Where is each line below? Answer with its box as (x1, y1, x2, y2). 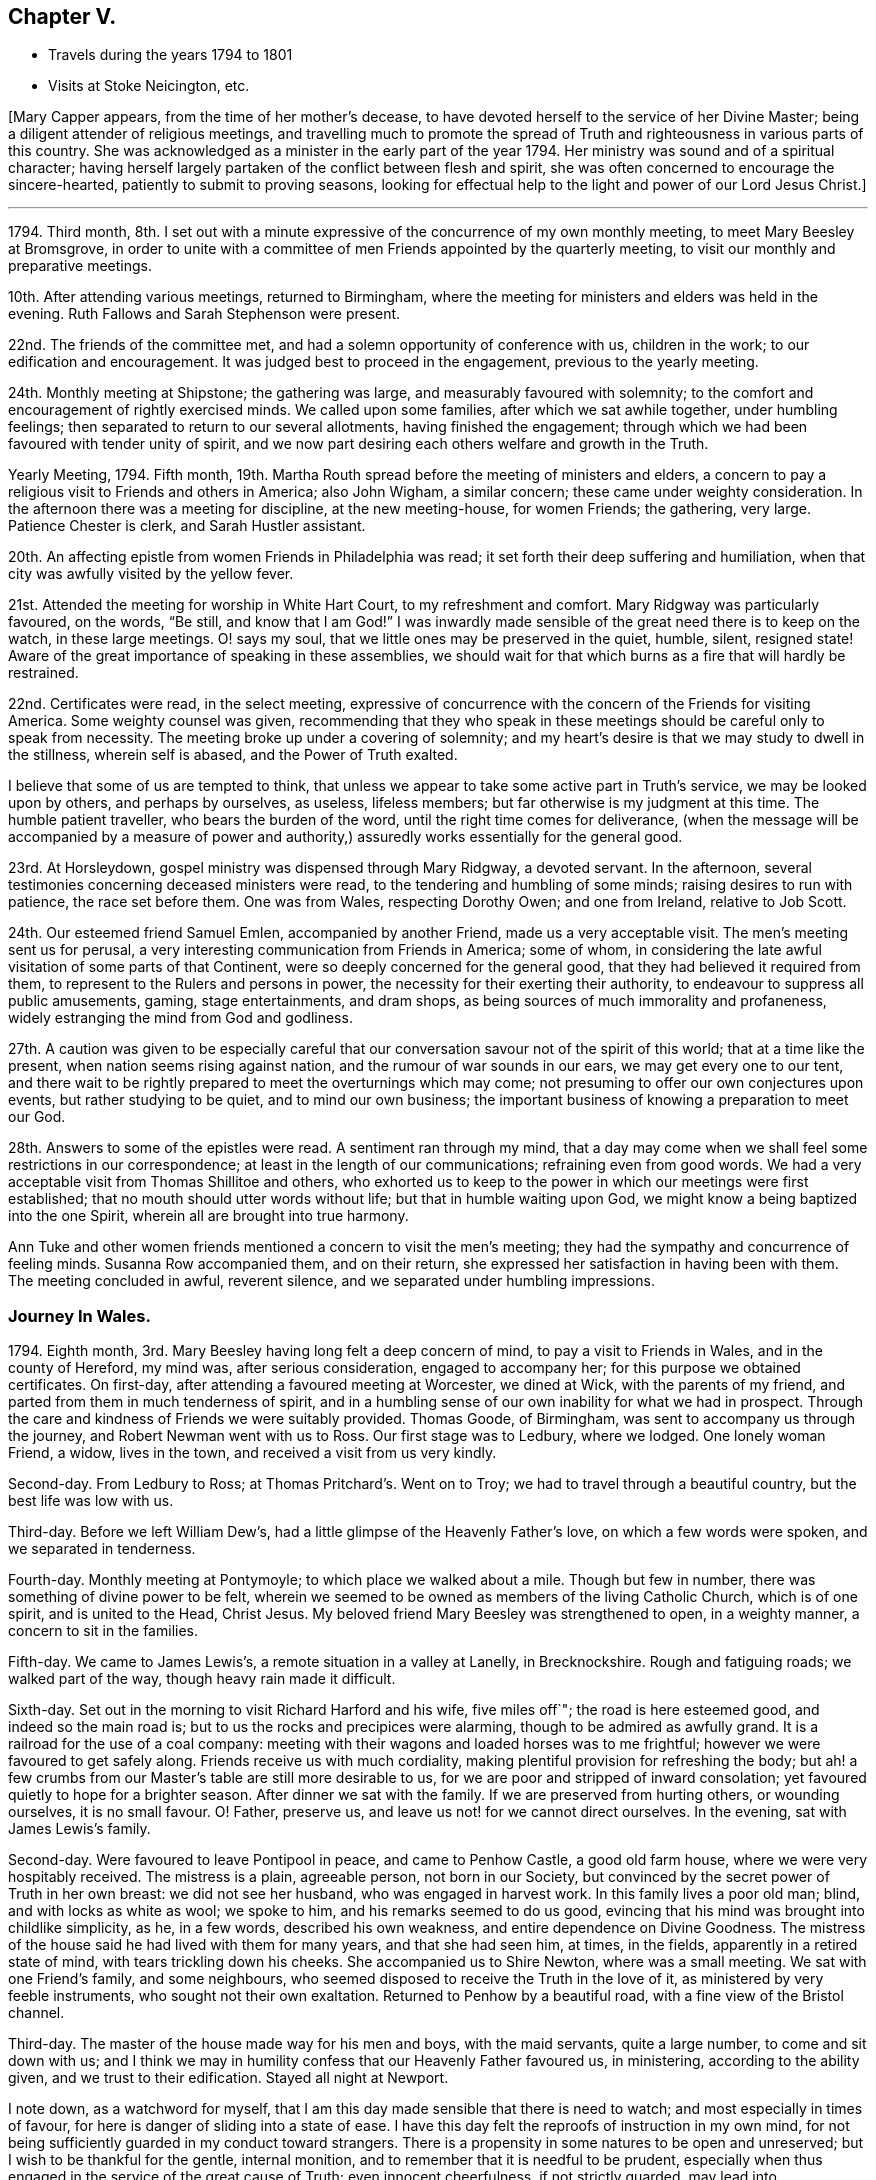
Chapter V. (8, 4, 117, 29)
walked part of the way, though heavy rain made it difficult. (8, 1670, 396, 1688)
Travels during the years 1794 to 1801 (48, 46, 293, 64)
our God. (8, 1108, 66, 1126)
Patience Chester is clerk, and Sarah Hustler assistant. (8, 517, 366, 535)
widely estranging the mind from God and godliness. (8, 1009, 353, 1027)
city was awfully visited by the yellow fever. (8, 565, 294, 583)
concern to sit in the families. (8, 1622, 198, 1640)
